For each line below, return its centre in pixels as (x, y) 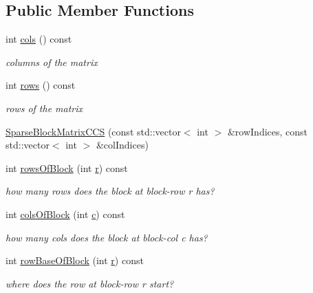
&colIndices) (122, 145)
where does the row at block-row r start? (90, 283)
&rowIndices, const (268, 131)
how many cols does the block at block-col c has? (107, 237)
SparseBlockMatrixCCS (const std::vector (93, 131)
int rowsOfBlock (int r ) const (67, 167)
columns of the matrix (52, 62)
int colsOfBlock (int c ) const (65, 214)
